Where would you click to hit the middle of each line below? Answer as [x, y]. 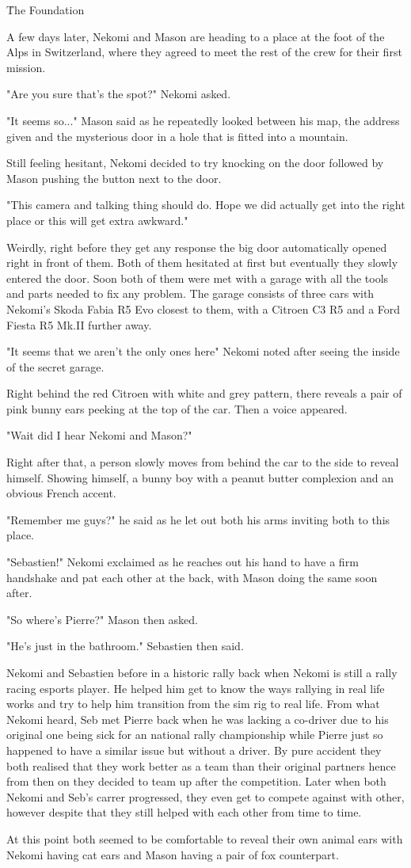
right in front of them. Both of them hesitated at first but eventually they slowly [202, 263]
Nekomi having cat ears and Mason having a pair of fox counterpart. [173, 854]
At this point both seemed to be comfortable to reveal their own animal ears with [205, 838]
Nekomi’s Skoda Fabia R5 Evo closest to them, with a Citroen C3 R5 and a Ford [204, 308]
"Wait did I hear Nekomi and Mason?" [99, 435]
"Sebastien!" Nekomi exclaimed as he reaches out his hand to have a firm [183, 562]
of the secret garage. [55, 366]
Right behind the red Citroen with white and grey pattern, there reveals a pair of [204, 393]
